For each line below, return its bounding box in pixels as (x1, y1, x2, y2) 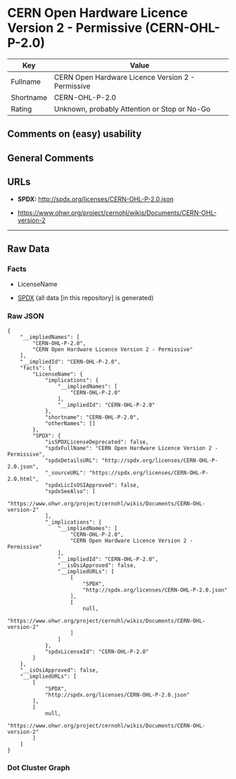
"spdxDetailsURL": (44, 457, 99, 464)
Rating (11, 104, 32, 114)
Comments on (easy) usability (7, 128, 142, 140)
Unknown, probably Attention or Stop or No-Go (53, 104, 211, 114)
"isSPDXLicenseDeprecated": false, (44, 438, 150, 446)
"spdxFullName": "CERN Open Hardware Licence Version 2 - (44, 444, 218, 452)
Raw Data (7, 243, 51, 254)
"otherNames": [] (44, 419, 96, 427)
